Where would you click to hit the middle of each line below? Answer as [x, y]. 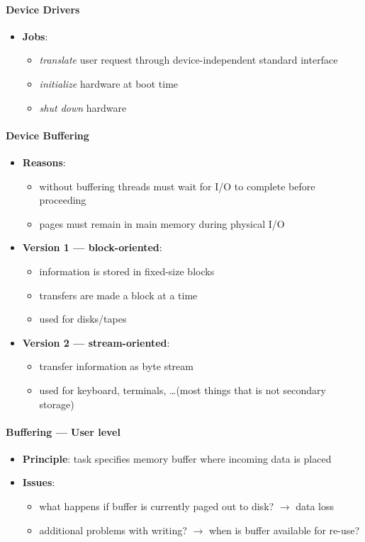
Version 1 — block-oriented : [92, 247]
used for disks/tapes [83, 319]
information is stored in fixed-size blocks [127, 271]
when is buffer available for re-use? [284, 530]
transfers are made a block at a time [118, 295]
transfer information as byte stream [116, 366]
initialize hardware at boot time [109, 83]
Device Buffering [47, 135]
